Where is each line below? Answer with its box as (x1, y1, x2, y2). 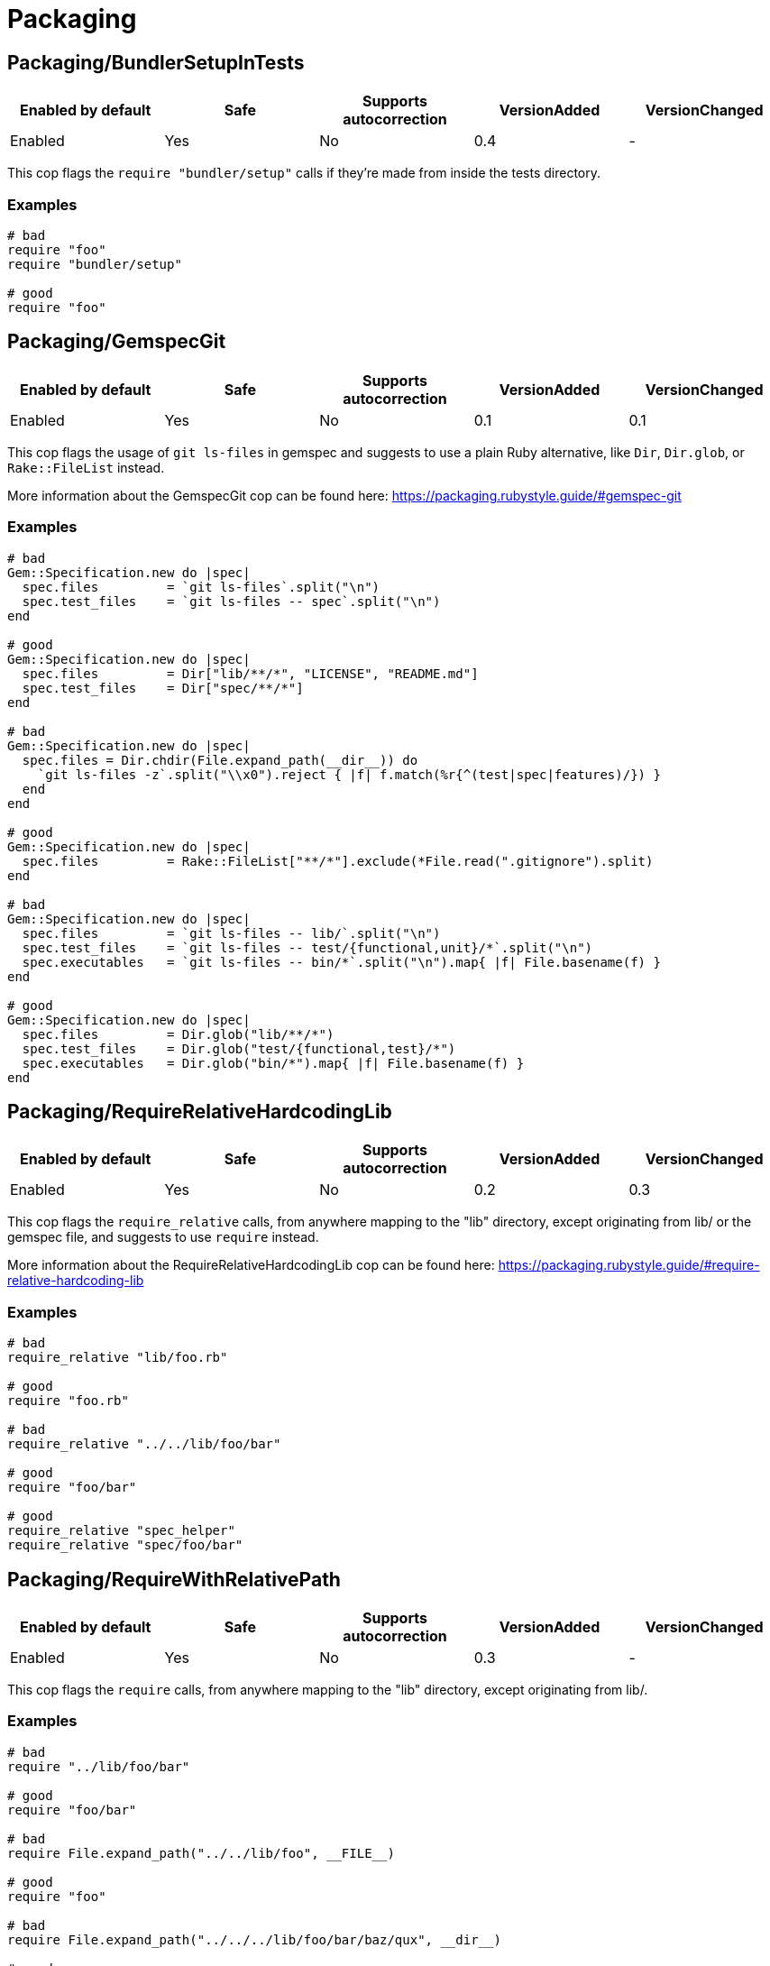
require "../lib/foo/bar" (7, 1759, 190, 1774)
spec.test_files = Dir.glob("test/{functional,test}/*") (22, 1041, 456, 1056)
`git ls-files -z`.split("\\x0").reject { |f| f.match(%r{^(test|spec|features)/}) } (37, 767, 661, 782)
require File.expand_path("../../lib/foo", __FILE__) (7, 1845, 395, 1860)
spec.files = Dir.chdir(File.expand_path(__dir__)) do (22, 752, 418, 767)
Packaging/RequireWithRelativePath (7, 1567, 341, 1591)
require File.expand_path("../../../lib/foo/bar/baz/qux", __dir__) (7, 1932, 501, 1947)
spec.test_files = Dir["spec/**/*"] (22, 680, 304, 695)
